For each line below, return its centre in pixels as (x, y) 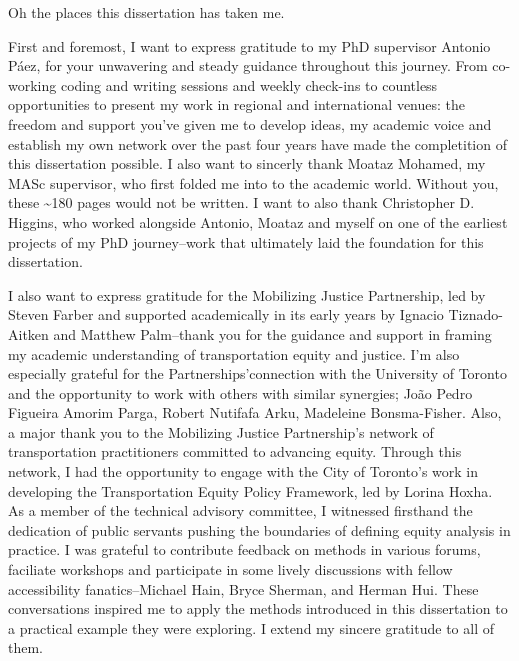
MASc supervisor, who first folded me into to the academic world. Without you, (253, 182)
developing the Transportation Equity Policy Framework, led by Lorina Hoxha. (250, 490)
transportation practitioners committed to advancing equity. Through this (235, 451)
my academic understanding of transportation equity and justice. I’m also (234, 353)
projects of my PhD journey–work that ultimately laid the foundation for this (246, 241)
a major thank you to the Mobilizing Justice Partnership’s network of (221, 431)
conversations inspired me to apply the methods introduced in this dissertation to (258, 608)
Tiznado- (475, 314)
